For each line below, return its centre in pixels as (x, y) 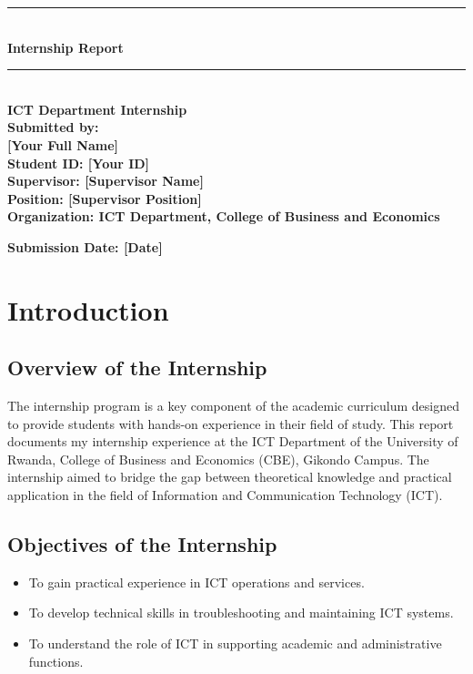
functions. (56, 661)
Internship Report (65, 47)
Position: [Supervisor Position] (105, 198)
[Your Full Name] (63, 144)
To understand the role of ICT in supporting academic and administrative (235, 643)
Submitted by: (53, 127)
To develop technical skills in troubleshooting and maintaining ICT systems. (241, 613)
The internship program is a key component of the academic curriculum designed (234, 406)
